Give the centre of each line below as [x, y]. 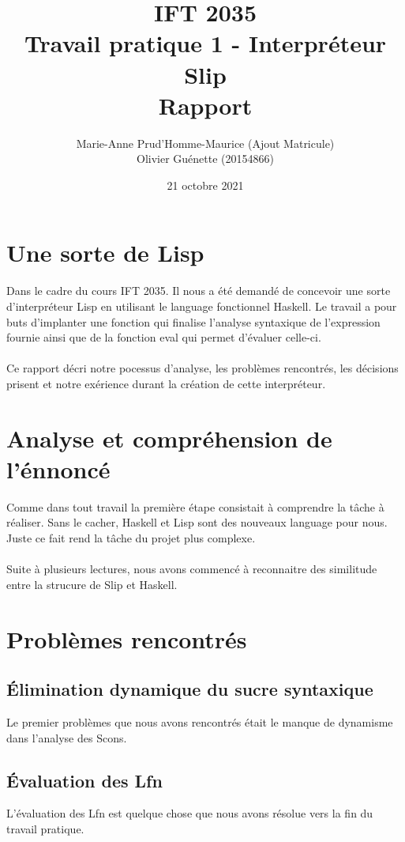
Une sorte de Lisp [105, 253]
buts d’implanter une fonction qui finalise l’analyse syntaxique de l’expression [193, 321]
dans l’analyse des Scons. [67, 737]
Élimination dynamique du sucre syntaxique [190, 689]
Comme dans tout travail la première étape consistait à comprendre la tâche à [195, 506]
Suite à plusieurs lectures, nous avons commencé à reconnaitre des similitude [192, 569]
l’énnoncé [58, 468]
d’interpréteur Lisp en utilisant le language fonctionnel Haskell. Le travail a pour [202, 306]
